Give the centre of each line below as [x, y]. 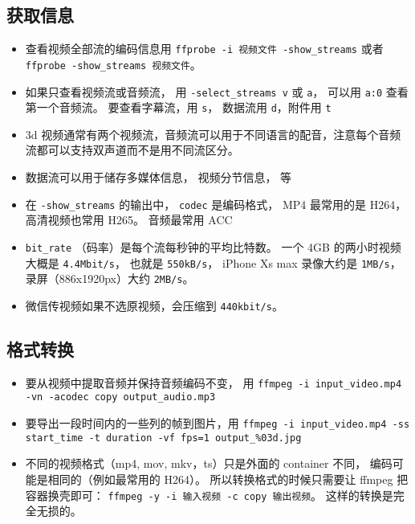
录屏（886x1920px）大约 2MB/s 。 [110, 278]
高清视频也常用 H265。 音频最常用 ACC [129, 220]
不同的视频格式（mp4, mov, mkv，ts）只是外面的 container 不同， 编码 [209, 463]
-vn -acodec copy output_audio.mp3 [120, 397]
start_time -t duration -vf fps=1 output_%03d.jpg [163, 438]
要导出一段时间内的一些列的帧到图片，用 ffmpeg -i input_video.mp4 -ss [218, 423]
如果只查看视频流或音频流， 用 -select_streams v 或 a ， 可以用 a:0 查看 [217, 91]
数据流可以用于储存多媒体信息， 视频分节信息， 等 [159, 177]
